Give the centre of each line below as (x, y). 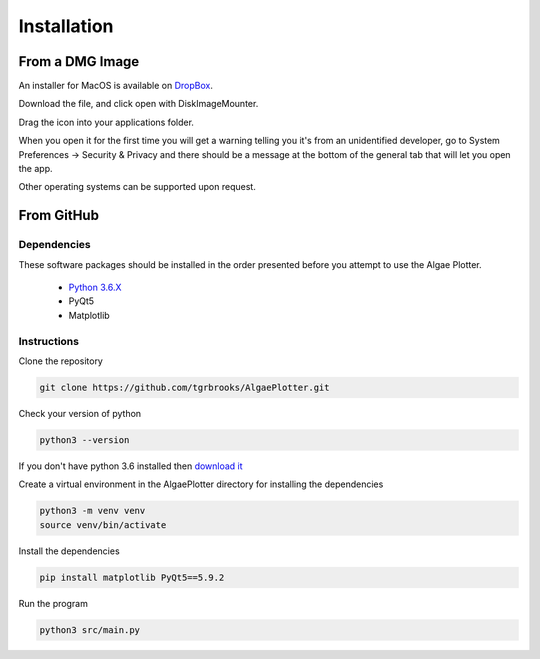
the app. (35, 169)
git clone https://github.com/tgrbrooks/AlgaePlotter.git (184, 387)
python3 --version (84, 439)
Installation (66, 26)
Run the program (53, 603)
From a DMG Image (79, 61)
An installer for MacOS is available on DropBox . (116, 86)
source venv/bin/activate (103, 524)
